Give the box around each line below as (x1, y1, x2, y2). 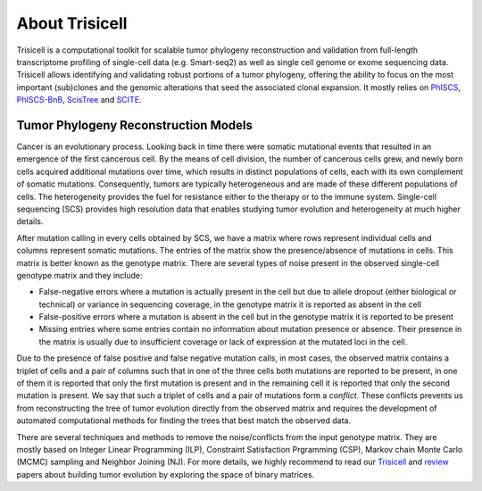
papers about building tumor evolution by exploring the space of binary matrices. (16, 469, 315, 479)
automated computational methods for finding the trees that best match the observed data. (16, 415, 352, 426)
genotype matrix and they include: (16, 270, 143, 280)
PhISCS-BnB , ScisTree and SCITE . (16, 95, 142, 105)
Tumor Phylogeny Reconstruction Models (16, 117, 253, 133)
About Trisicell (16, 13, 128, 33)
